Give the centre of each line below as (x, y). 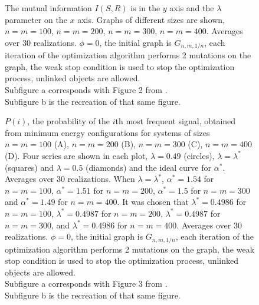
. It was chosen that (153, 202)
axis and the (192, 8)
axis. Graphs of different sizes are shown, (151, 19)
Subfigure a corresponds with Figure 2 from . (86, 90)
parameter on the (36, 19)
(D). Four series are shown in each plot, (76, 155)
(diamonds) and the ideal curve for (148, 167)
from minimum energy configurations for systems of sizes (107, 132)
